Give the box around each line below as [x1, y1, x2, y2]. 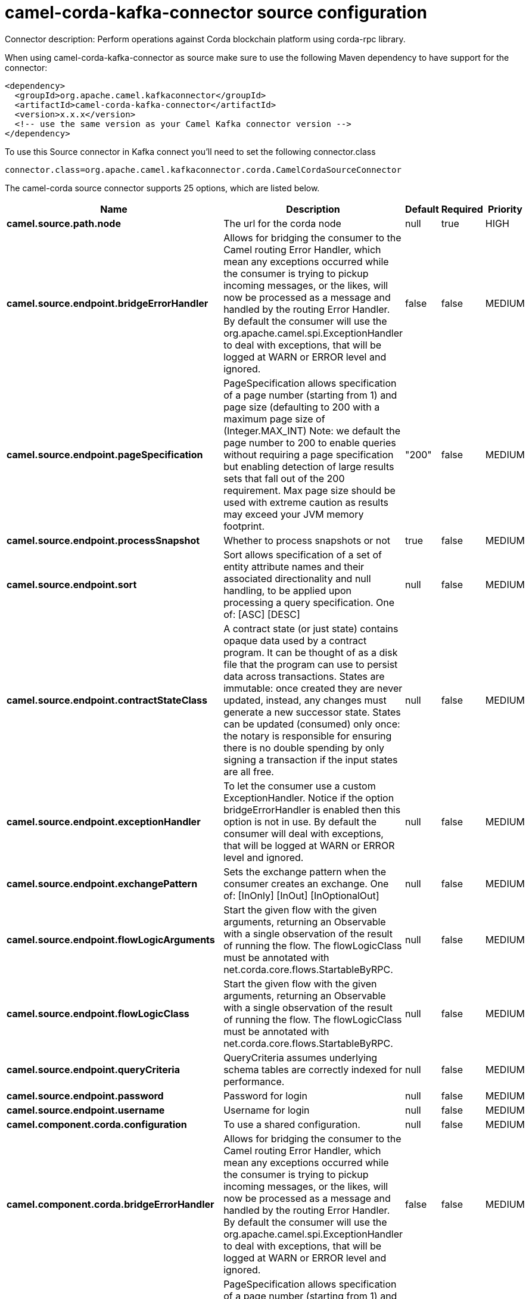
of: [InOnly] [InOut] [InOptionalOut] [223, 889, 379, 902]
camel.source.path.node [7, 217, 121, 229]
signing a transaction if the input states [223, 753, 398, 766]
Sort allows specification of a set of [223, 548, 382, 561]
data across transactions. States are [223, 670, 385, 682]
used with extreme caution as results [223, 496, 388, 508]
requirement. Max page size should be [223, 484, 396, 496]
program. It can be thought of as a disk [223, 646, 398, 658]
